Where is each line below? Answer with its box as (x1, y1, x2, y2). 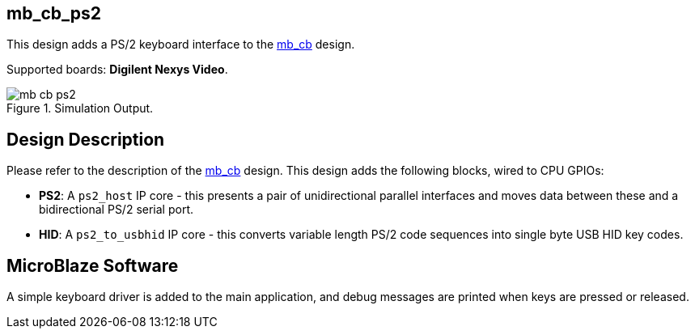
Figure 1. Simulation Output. (6, 101, 154, 116)
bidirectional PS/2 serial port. (39, 202, 194, 217)
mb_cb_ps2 (6, 3, 101, 23)
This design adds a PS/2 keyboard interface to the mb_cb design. (6, 37, 355, 52)
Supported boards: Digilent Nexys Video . (6, 62, 228, 77)
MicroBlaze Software (6, 255, 179, 276)
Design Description (6, 129, 165, 150)
